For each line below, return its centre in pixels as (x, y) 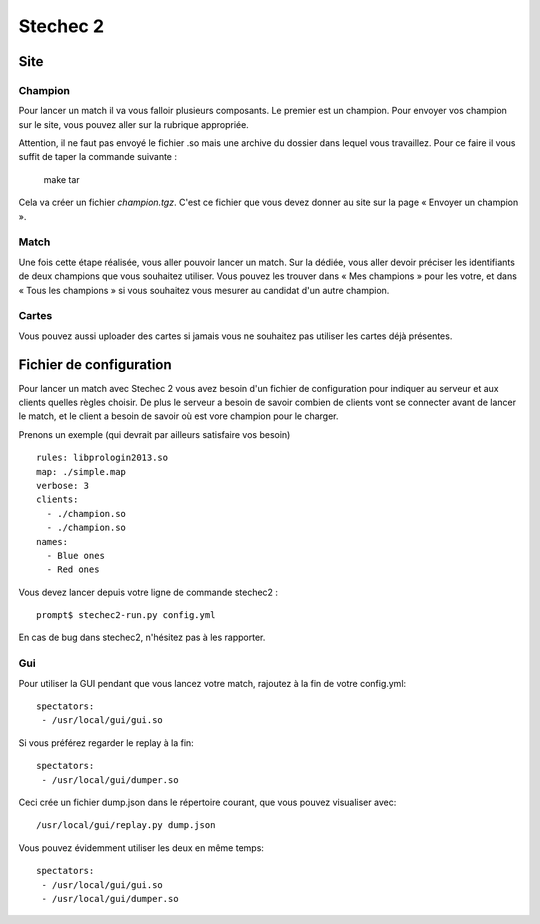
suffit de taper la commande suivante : (97, 157)
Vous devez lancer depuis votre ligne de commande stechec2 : (148, 592)
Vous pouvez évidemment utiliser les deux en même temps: (141, 847)
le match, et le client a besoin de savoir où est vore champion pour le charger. (178, 416)
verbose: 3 (63, 485)
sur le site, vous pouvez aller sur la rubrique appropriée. (133, 124)
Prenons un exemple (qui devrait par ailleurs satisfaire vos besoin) (154, 434)
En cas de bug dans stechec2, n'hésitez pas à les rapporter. (142, 637)
